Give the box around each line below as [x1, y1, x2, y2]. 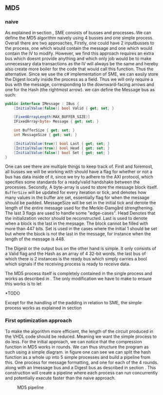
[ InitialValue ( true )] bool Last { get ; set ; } [14, 141, 110, 146]
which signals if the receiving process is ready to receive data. [5, 261, 130, 267]
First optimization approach [5, 317, 72, 324]
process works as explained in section [5, 305, 82, 311]
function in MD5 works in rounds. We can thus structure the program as [5, 344, 149, 350]
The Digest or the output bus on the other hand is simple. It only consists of [5, 246, 157, 252]
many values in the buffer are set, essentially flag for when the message [5, 195, 150, 200]
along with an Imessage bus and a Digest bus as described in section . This [5, 364, 156, 370]
